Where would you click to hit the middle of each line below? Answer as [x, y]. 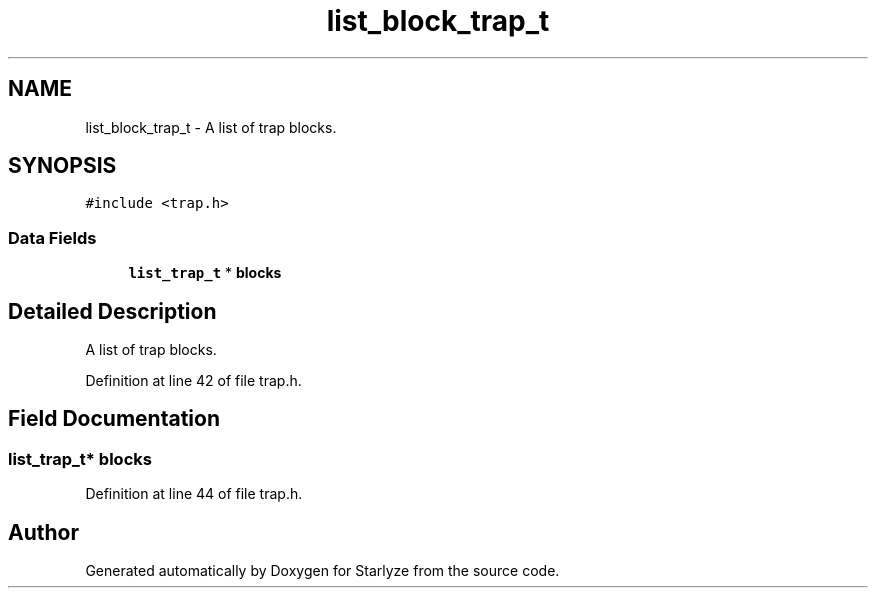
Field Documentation [114, 419]
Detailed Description [112, 311]
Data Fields [52, 237]
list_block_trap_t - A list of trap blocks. [211, 127]
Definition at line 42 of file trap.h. [193, 381]
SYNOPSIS [62, 166]
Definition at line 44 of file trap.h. [194, 494]
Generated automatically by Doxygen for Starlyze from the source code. [322, 571]
